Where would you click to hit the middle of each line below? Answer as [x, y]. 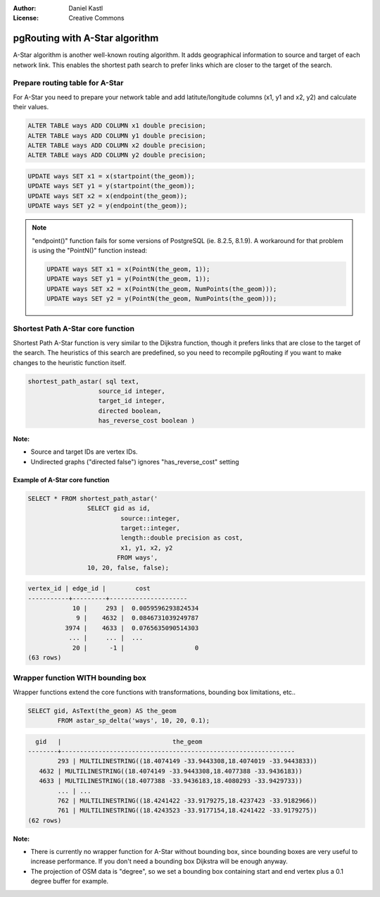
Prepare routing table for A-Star [68, 83]
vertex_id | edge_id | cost [89, 589]
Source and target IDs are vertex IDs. [84, 452]
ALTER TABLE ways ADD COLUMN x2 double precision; [117, 145]
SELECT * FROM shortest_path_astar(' [93, 498]
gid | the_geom [119, 741]
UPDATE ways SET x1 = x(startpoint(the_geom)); [111, 176]
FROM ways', [137, 558]
